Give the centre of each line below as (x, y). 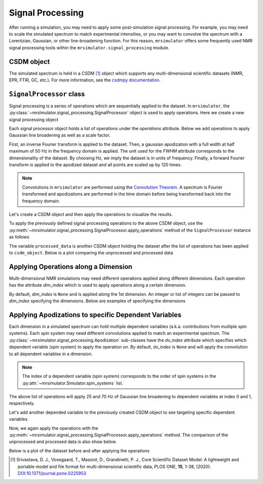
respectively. (22, 403)
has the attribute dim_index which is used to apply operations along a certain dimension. (98, 285)
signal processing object (34, 119)
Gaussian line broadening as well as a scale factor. (60, 135)
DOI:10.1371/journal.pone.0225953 (52, 473)
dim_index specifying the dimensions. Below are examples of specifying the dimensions (97, 301)
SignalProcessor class (47, 94)
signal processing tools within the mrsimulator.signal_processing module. (89, 48)
